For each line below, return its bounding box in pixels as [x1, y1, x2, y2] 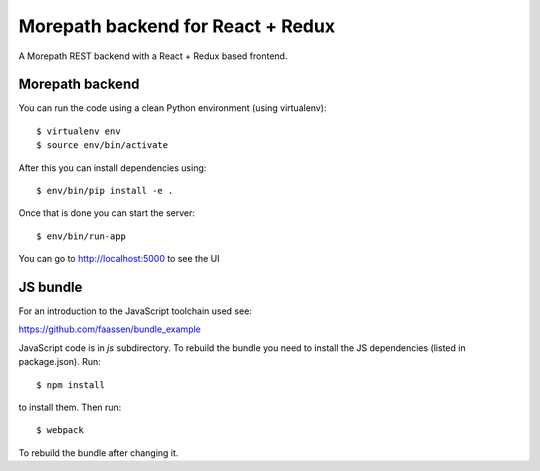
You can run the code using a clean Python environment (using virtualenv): [18, 102, 327, 114]
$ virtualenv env [36, 125, 121, 137]
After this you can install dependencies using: [18, 161, 207, 174]
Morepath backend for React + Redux [18, 15, 335, 37]
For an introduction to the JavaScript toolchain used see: [18, 305, 252, 317]
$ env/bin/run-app [36, 230, 127, 242]
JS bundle [18, 279, 83, 295]
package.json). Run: [18, 356, 102, 368]
